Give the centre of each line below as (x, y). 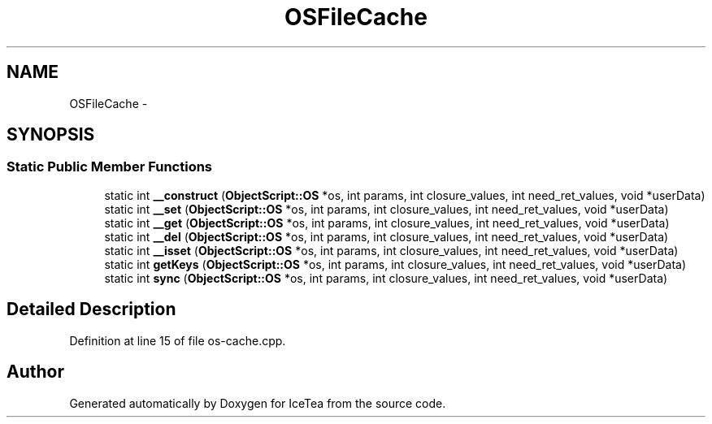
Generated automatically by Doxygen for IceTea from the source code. (258, 403)
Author (35, 372)
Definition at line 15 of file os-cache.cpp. (178, 340)
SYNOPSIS (51, 135)
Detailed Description (91, 309)
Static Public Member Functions (110, 167)
